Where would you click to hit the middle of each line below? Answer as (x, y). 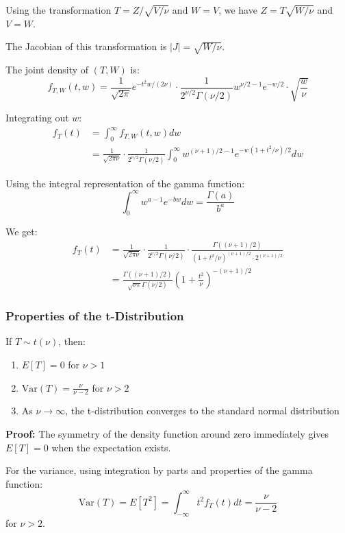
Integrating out (37, 118)
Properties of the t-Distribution (95, 316)
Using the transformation (59, 10)
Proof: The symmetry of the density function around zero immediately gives (167, 433)
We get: (22, 232)
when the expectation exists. (111, 447)
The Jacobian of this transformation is (86, 46)
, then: (72, 341)
